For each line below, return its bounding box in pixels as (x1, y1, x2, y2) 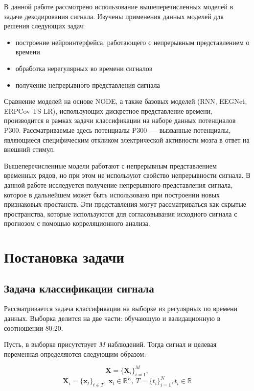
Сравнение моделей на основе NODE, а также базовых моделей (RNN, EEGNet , (4, 96, 247, 106)
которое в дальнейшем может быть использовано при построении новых (4, 189, 220, 199)
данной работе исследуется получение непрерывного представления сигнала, (4, 179, 233, 190)
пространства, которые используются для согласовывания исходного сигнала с (4, 208, 237, 219)
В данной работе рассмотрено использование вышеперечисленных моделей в (4, 1, 233, 11)
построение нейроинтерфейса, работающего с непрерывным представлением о (15, 37, 250, 47)
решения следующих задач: (4, 21, 85, 31)
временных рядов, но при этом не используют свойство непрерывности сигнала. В (4, 170, 251, 180)
